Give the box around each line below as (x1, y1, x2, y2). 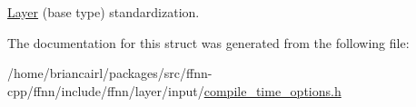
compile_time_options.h (203, 81, 342, 100)
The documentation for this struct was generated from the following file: (7, 33, 410, 52)
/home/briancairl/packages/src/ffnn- (7, 63, 213, 83)
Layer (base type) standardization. (7, 3, 200, 21)
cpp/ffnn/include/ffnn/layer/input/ (7, 81, 204, 100)
